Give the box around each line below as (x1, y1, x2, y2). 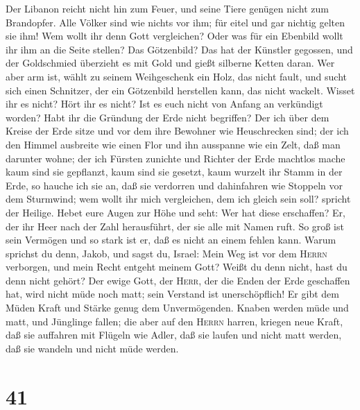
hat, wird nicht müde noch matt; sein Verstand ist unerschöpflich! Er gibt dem (6, 287, 339, 301)
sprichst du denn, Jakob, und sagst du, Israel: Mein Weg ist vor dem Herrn (6, 246, 327, 260)
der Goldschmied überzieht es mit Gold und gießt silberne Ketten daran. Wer (6, 55, 335, 70)
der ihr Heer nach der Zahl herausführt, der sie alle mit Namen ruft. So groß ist (6, 219, 344, 233)
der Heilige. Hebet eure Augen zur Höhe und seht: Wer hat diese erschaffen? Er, (6, 205, 345, 219)
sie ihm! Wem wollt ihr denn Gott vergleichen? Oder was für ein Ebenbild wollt (6, 28, 343, 43)
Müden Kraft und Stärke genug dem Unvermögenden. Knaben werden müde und (6, 300, 349, 315)
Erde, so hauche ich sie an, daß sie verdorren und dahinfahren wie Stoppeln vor (6, 178, 343, 192)
